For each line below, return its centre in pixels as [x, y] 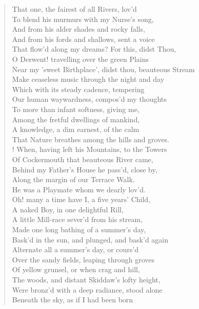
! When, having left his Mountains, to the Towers [89, 149]
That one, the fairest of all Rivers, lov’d [74, 9]
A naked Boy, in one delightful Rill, [68, 209]
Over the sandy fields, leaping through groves [83, 259]
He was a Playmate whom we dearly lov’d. [79, 189]
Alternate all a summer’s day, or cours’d [75, 249]
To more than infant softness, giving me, [76, 109]
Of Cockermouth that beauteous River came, [83, 159]
